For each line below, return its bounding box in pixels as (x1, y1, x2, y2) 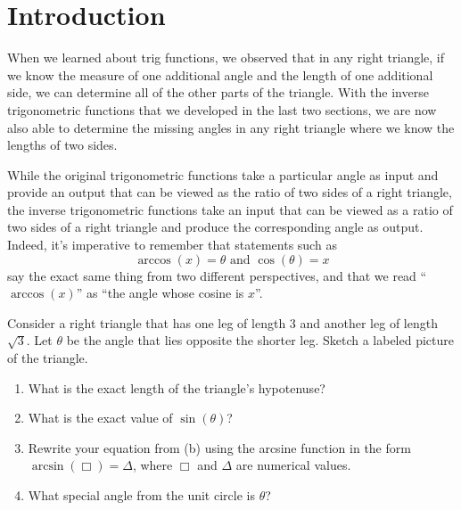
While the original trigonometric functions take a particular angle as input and (7, 165, 439, 184)
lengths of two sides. (7, 136, 118, 154)
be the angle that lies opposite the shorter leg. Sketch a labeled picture (66, 331, 454, 350)
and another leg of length (300, 313, 438, 332)
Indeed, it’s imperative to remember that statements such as (7, 235, 337, 254)
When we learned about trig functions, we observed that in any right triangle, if (7, 48, 444, 67)
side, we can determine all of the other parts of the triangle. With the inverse (7, 83, 429, 102)
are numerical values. (235, 456, 351, 474)
